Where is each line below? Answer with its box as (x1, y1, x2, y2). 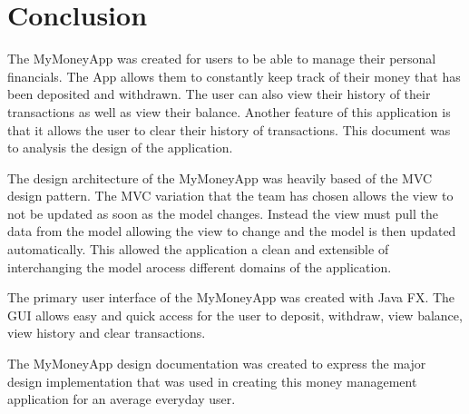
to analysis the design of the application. (7, 138, 233, 157)
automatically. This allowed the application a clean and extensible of (7, 240, 389, 259)
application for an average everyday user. (7, 389, 236, 409)
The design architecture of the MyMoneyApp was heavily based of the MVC (7, 168, 433, 187)
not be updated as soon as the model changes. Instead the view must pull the (7, 203, 438, 222)
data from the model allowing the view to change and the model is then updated (7, 222, 456, 241)
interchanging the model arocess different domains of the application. (7, 257, 392, 276)
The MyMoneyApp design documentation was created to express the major (7, 354, 426, 373)
